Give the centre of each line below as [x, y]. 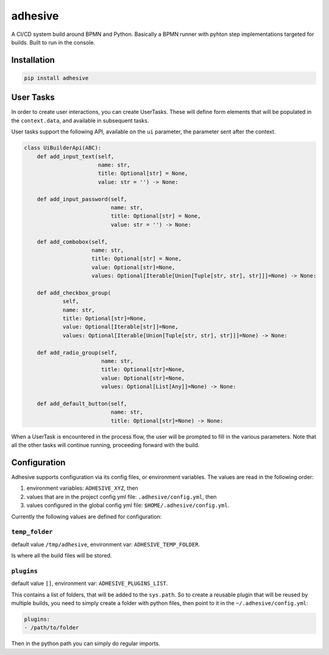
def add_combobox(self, [72, 242]
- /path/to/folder [51, 628]
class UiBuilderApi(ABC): [63, 148]
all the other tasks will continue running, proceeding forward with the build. [105, 445]
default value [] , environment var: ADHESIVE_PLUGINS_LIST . [90, 583]
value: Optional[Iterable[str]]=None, [121, 327]
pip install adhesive [56, 78]
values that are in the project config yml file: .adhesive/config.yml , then [122, 497]
